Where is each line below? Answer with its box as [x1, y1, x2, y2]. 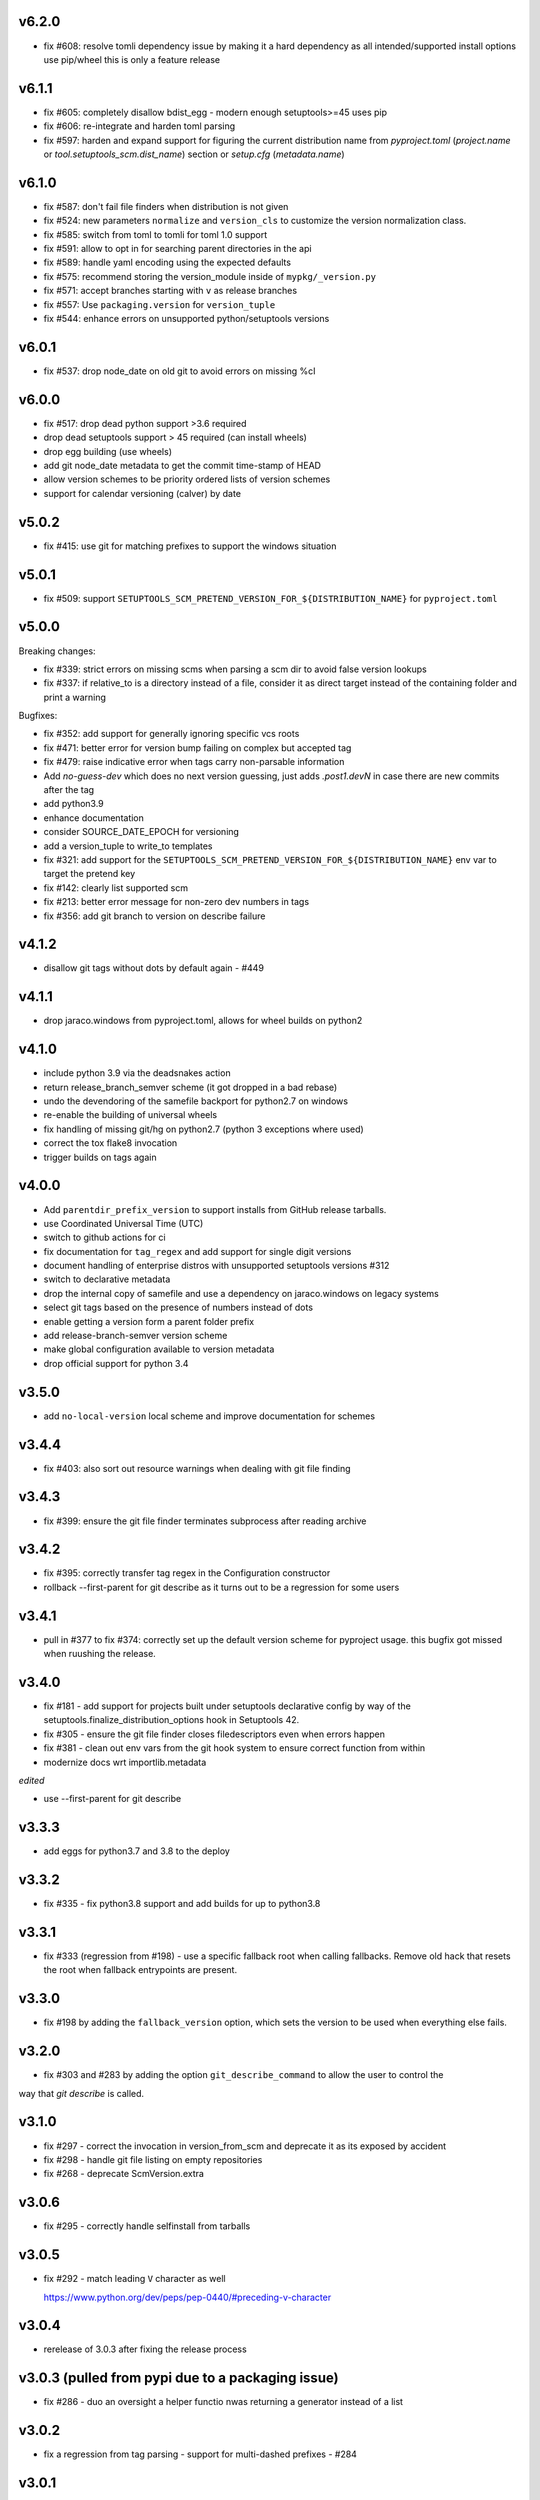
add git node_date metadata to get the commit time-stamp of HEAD [43, 460, 322, 471]
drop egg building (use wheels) [43, 445, 172, 457]
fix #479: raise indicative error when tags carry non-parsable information [43, 756, 345, 768]
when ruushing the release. [43, 1648, 157, 1660]
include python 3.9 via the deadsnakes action [43, 1067, 231, 1079]
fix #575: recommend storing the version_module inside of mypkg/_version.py [43, 270, 377, 282]
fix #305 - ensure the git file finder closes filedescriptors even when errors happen [43, 1728, 385, 1740]
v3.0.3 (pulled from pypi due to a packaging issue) [18, 2370, 339, 2387]
